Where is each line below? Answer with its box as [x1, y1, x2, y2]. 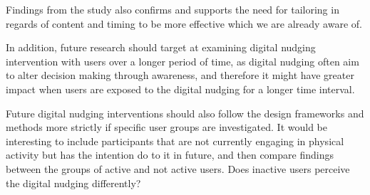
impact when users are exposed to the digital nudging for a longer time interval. [6, 81, 355, 96]
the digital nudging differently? [6, 175, 141, 190]
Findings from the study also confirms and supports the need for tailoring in [6, 2, 339, 16]
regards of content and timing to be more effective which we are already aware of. [6, 16, 362, 31]
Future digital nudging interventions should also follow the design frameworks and [6, 105, 364, 120]
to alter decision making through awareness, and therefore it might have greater [6, 68, 354, 83]
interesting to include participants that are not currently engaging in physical [6, 133, 344, 148]
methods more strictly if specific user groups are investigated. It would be [6, 120, 327, 135]
